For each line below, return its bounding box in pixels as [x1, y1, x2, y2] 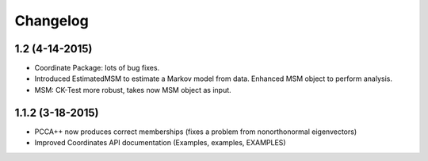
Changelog [14, 12, 89, 29]
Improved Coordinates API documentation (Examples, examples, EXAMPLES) [34, 138, 286, 148]
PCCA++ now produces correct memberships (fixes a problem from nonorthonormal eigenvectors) [34, 127, 357, 136]
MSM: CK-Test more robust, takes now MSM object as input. [34, 85, 231, 94]
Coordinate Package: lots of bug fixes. [34, 63, 160, 73]
